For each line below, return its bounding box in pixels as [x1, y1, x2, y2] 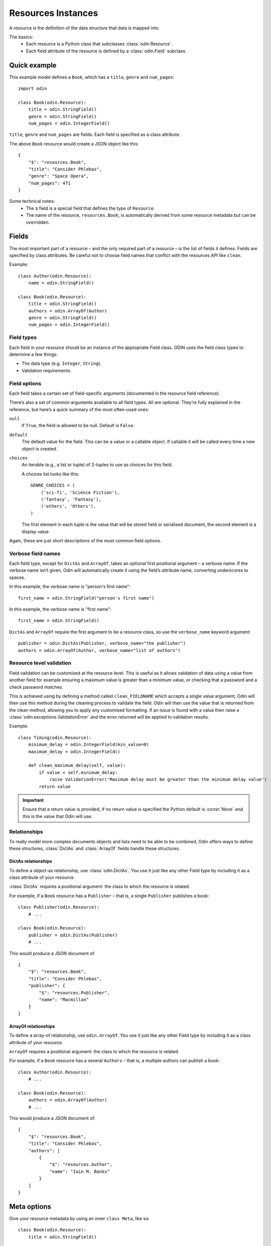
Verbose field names [9, 550, 61, 557]
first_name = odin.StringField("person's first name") [18, 595, 155, 601]
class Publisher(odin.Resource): [18, 905, 99, 910]
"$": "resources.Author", [49, 1162, 113, 1167]
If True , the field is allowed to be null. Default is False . [21, 423, 135, 429]
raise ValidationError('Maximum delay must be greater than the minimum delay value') [49, 777, 267, 782]
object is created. [21, 446, 58, 452]
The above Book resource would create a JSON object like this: [9, 141, 139, 147]
